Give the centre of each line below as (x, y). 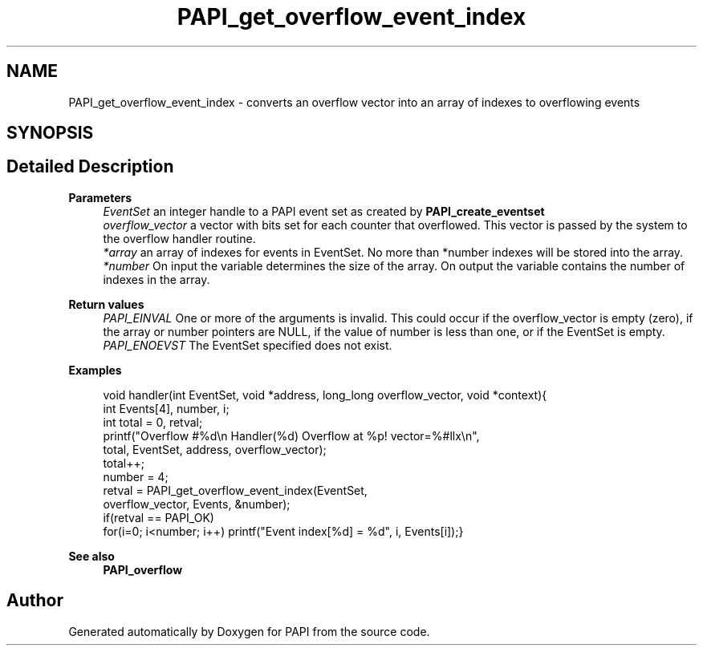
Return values (106, 304)
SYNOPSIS (50, 133)
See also (91, 556)
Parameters (100, 197)
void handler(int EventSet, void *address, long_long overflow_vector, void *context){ (325, 395)
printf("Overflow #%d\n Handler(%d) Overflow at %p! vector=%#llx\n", (291, 435)
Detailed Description (90, 167)
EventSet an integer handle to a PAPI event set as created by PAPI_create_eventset (324, 211)
